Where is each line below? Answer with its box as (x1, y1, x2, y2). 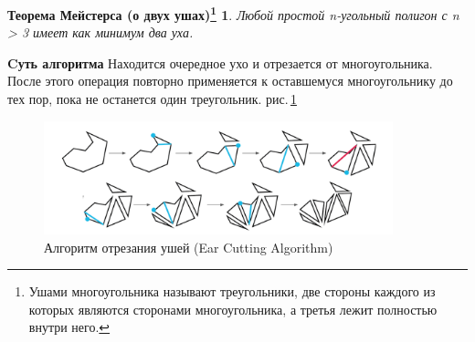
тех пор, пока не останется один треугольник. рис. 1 (7, 89, 297, 109)
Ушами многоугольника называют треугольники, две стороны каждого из (28, 282, 436, 301)
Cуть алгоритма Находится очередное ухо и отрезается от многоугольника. (7, 53, 433, 72)
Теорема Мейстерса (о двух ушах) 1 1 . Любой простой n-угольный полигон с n (7, 3, 459, 24)
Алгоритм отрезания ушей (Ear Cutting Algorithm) (44, 237, 333, 256)
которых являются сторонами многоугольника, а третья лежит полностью (28, 299, 438, 318)
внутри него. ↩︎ (28, 317, 111, 337)
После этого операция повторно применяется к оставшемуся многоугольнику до (7, 71, 453, 90)
